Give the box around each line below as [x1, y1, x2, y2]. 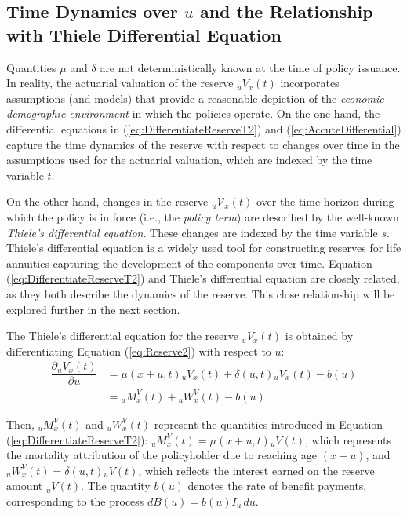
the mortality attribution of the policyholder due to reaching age [6, 447, 318, 463]
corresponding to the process [6, 492, 144, 509]
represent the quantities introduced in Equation [154, 415, 383, 432]
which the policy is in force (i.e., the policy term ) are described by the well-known [6, 208, 399, 225]
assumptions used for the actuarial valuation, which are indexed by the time [6, 152, 372, 168]
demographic [6, 105, 66, 122]
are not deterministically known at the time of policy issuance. [100, 59, 401, 75]
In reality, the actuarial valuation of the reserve [6, 75, 234, 91]
